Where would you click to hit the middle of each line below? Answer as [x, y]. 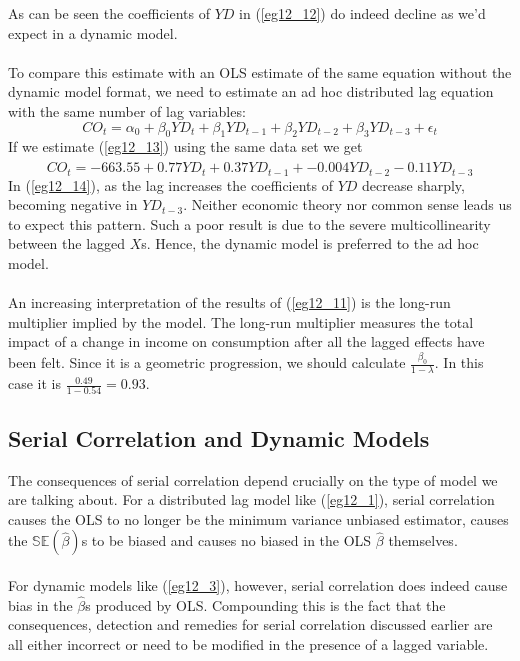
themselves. [423, 540]
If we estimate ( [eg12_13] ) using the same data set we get [185, 146]
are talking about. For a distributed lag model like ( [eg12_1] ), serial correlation [251, 499]
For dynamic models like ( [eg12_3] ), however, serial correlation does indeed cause [258, 584]
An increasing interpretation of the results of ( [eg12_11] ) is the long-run [229, 302]
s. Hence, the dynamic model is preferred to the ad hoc [310, 243]
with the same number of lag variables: [127, 110]
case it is [35, 383]
